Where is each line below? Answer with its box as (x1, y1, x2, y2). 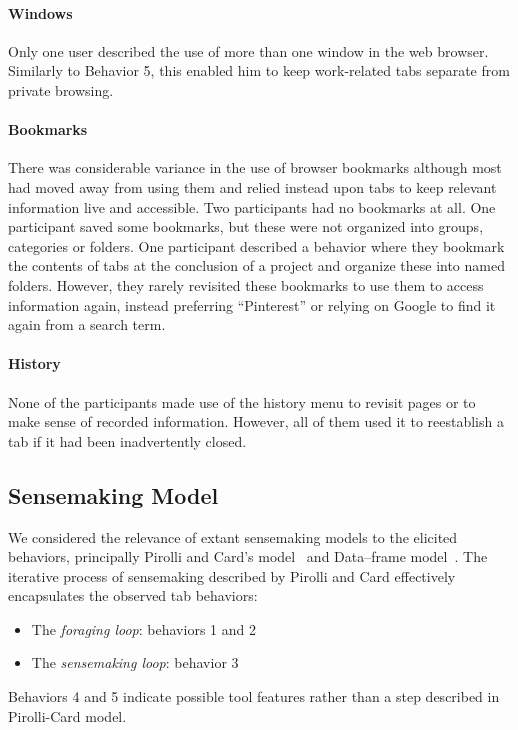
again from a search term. (8, 314, 166, 335)
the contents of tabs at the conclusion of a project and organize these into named (8, 255, 505, 276)
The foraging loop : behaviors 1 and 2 (31, 618, 256, 639)
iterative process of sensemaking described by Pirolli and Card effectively (8, 565, 456, 586)
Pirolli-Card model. (8, 705, 127, 726)
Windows (8, 2, 73, 23)
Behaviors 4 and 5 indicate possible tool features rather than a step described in (8, 686, 500, 707)
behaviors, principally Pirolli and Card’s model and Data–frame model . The (8, 546, 488, 567)
